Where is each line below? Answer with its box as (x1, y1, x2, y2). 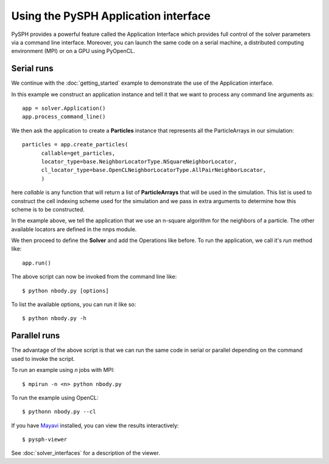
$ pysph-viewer (22, 436, 68, 443)
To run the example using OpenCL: (11, 394, 99, 401)
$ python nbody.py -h (22, 315, 87, 322)
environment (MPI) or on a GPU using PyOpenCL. (11, 48, 135, 55)
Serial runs (11, 63, 54, 74)
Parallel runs (11, 330, 60, 341)
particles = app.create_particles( (22, 141, 129, 148)
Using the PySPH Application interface (11, 9, 211, 23)
